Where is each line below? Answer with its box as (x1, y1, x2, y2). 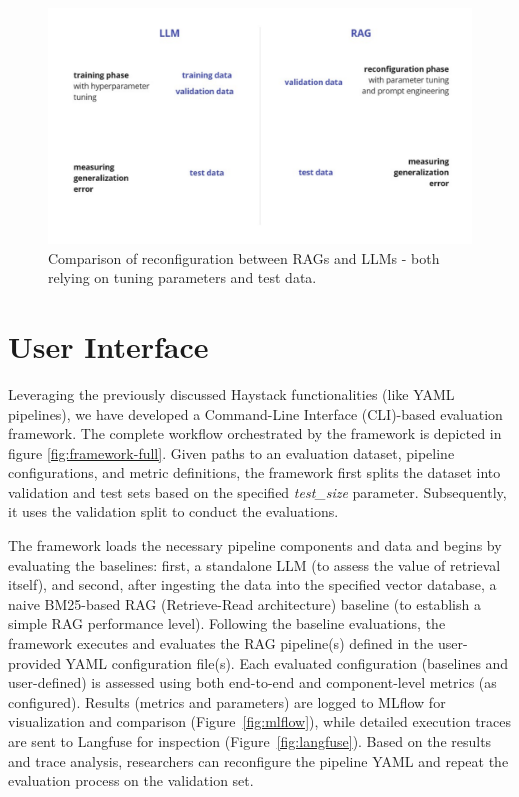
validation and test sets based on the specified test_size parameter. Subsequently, (8, 481, 507, 502)
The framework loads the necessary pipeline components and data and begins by (8, 535, 502, 556)
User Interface (8, 325, 209, 366)
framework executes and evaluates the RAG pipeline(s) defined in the (8, 633, 434, 654)
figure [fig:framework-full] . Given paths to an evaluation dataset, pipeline (8, 442, 455, 463)
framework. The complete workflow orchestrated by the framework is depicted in (8, 423, 502, 444)
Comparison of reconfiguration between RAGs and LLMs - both (48, 247, 440, 268)
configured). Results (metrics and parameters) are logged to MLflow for (8, 691, 446, 712)
